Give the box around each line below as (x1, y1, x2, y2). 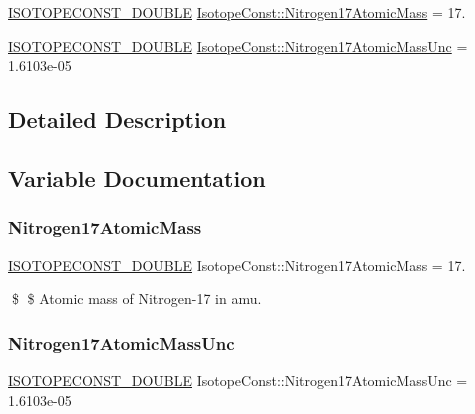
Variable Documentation (8, 162, 266, 193)
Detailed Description (8, 104, 227, 135)
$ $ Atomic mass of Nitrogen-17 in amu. (11, 288, 262, 309)
